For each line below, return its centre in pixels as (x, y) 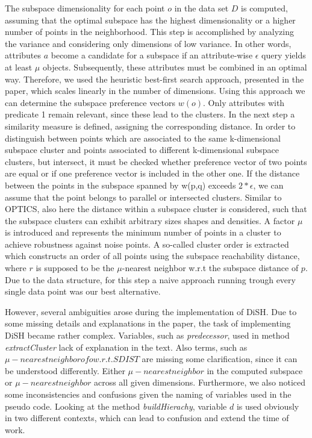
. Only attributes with (244, 102)
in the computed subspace (255, 370)
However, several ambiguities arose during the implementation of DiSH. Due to (151, 311)
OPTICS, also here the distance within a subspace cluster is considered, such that (156, 209)
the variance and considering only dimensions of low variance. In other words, (148, 43)
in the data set (201, 8)
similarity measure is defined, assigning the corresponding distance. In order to (150, 126)
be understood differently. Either (65, 370)
